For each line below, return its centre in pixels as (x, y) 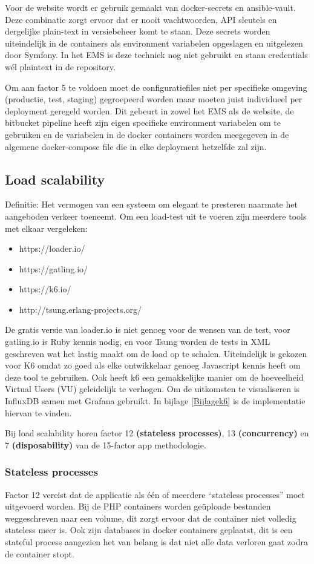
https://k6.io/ (45, 289)
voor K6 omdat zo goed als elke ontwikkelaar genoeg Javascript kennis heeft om (153, 365)
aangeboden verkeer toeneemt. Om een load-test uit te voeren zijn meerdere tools (156, 216)
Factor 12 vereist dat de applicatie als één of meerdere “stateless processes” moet (155, 494)
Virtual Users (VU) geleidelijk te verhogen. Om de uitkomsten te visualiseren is (152, 389)
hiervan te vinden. (38, 412)
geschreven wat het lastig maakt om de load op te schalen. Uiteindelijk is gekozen (156, 353)
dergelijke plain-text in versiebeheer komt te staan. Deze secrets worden (138, 31)
